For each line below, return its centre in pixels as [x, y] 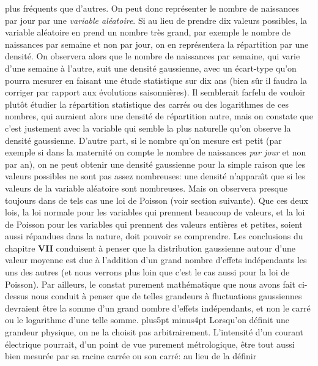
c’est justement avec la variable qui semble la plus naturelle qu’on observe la [148, 128]
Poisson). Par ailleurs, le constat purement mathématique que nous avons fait [150, 284]
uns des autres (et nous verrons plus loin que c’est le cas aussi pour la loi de [147, 272]
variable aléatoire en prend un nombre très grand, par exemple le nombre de [148, 32]
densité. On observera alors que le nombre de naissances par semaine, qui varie [153, 56]
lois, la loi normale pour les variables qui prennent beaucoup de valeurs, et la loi [155, 212]
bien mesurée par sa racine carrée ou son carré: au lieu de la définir [131, 356]
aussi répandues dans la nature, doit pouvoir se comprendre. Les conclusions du [154, 236]
